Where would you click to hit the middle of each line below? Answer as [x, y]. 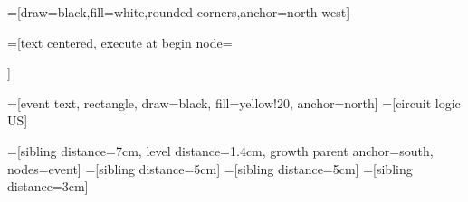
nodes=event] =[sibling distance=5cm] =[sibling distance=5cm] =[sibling [210, 168]
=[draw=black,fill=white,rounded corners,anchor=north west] [179, 12]
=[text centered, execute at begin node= [120, 42]
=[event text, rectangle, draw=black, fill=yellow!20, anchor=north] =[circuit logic [234, 102]
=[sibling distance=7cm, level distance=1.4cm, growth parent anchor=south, [220, 150]
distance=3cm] [48, 186]
